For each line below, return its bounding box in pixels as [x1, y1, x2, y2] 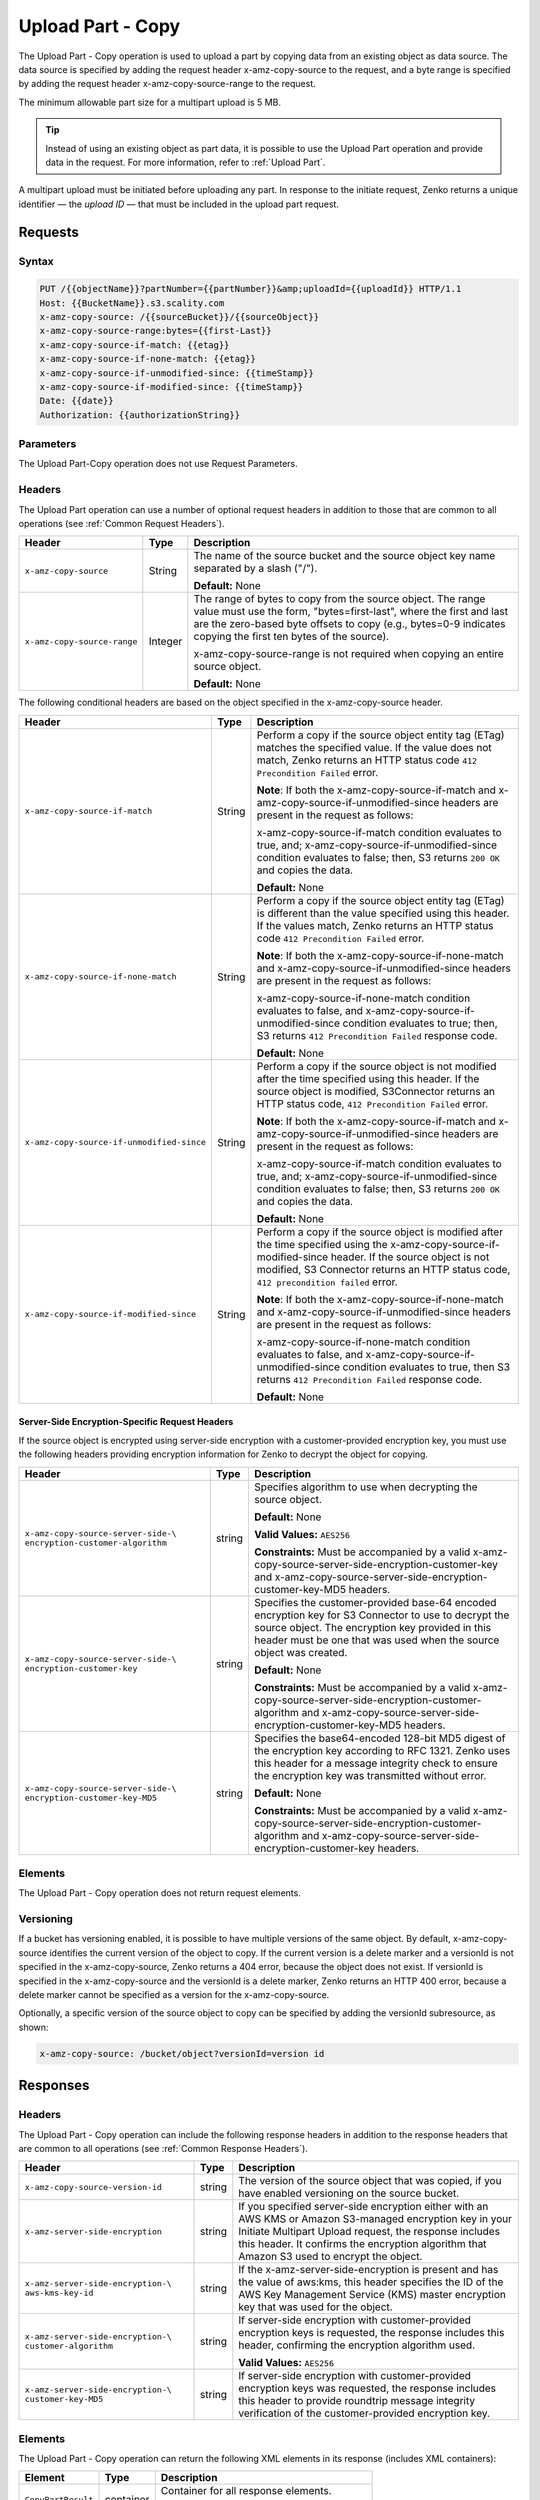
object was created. [254, 1645, 348, 1659]
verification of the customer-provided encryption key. [238, 2406, 490, 2420]
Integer [148, 635, 183, 649]
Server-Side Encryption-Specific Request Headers [18, 1416, 234, 1428]
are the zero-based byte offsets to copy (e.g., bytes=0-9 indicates [193, 617, 506, 631]
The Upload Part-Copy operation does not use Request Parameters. [18, 458, 299, 470]
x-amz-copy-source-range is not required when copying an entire [193, 647, 504, 661]
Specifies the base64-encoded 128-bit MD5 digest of [254, 1731, 506, 1745]
